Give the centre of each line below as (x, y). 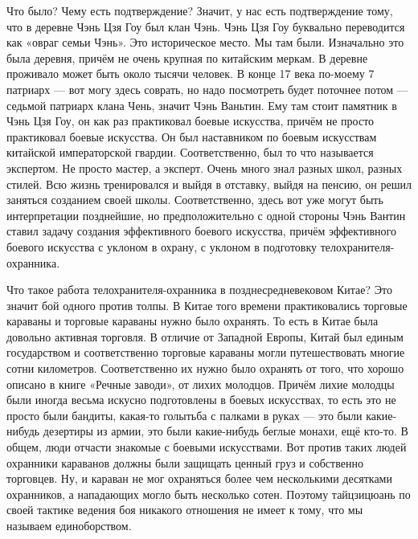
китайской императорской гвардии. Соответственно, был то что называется (190, 152)
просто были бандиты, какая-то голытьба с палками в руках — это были (184, 415)
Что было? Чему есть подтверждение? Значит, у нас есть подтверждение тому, (200, 10)
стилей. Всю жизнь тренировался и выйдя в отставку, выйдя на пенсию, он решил (209, 184)
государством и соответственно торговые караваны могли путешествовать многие (206, 352)
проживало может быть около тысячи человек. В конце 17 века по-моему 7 (191, 73)
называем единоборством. (69, 525)
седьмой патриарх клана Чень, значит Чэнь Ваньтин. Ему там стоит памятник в (202, 105)
